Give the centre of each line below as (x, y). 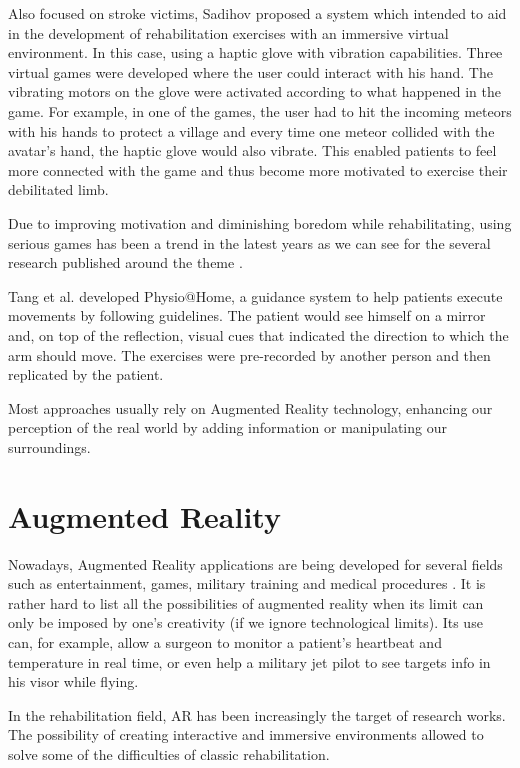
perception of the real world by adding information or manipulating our (227, 427)
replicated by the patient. (86, 374)
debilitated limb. (58, 189)
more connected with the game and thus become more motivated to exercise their (258, 169)
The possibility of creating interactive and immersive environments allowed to (246, 734)
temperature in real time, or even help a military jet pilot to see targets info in (249, 661)
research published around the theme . (125, 262)
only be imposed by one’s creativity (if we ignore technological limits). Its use (245, 622)
